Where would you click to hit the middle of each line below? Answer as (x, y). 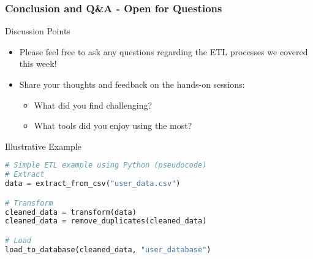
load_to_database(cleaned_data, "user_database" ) (108, 249)
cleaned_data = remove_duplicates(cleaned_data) (106, 221)
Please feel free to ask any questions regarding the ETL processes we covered (164, 51)
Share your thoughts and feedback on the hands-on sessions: (132, 84)
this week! (38, 64)
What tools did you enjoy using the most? (113, 126)
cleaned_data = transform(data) (71, 212)
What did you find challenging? (93, 105)
